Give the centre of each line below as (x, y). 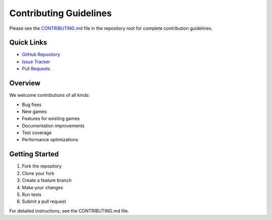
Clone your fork (38, 173)
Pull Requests (36, 69)
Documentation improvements (53, 126)
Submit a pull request (44, 201)
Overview (25, 83)
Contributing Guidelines (60, 13)
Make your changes (42, 187)
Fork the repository (42, 166)
